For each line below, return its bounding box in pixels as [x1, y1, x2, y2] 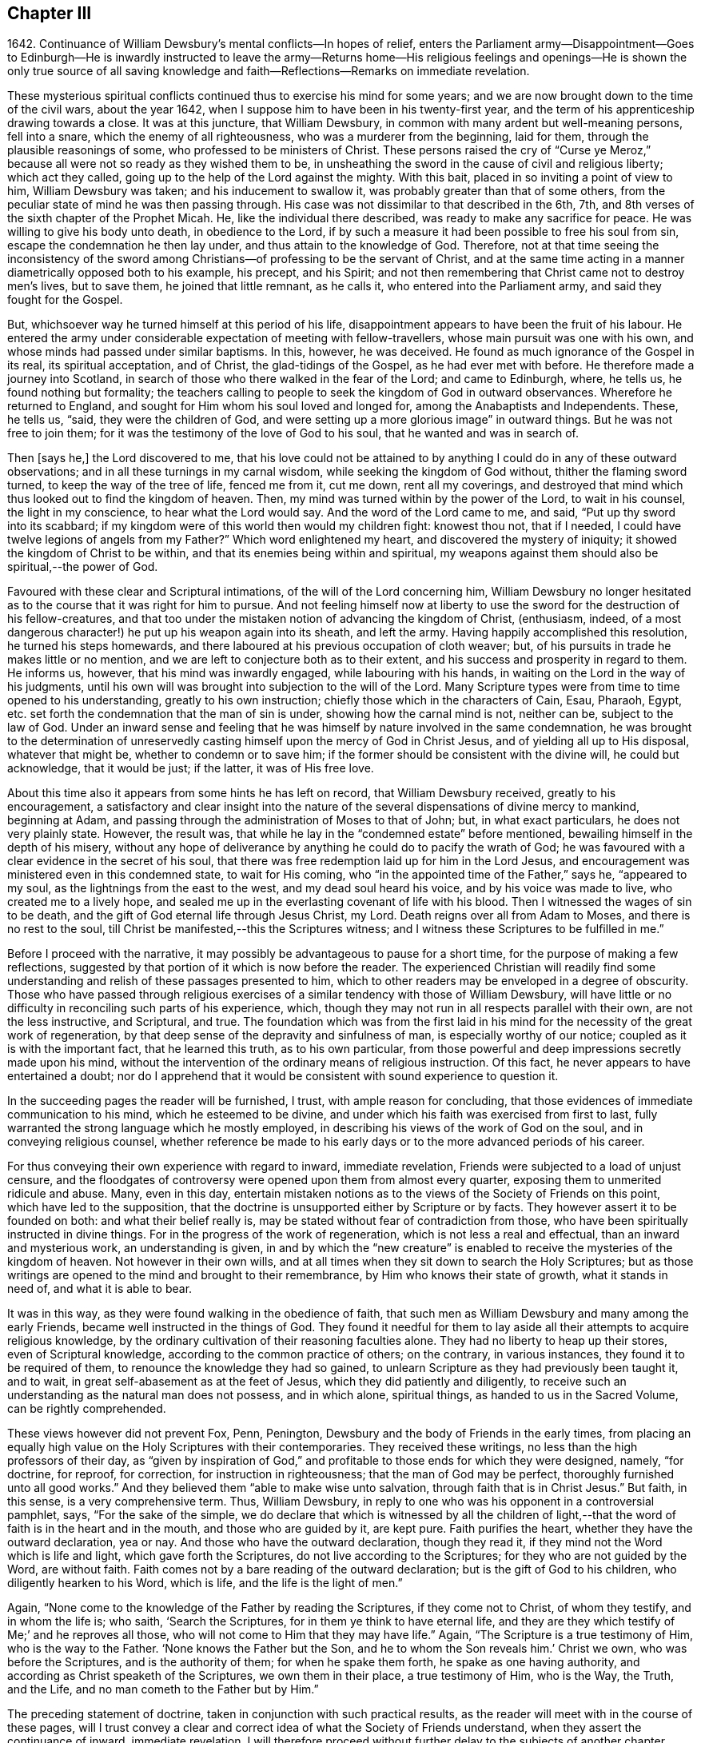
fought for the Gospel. [7, 293, 123, 307]
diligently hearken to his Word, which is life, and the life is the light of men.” [7, 1576, 403, 1590]
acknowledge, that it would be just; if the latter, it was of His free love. [7, 761, 374, 776]
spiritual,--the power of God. [7, 560, 158, 574]
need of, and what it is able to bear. [7, 1282, 193, 1296]
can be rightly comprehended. [7, 1402, 166, 1416]
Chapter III [7, 3, 92, 23]
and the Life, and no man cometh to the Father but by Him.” [7, 1682, 319, 1697]
